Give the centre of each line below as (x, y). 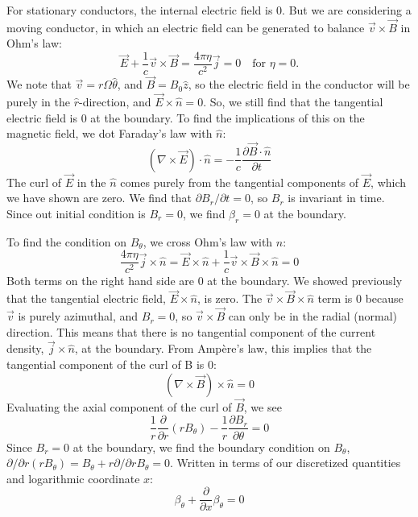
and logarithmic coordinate (73, 478)
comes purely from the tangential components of (240, 182)
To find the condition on (66, 241)
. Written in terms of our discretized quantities (286, 463)
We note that (39, 84)
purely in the (39, 102)
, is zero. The (230, 298)
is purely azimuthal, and (78, 316)
